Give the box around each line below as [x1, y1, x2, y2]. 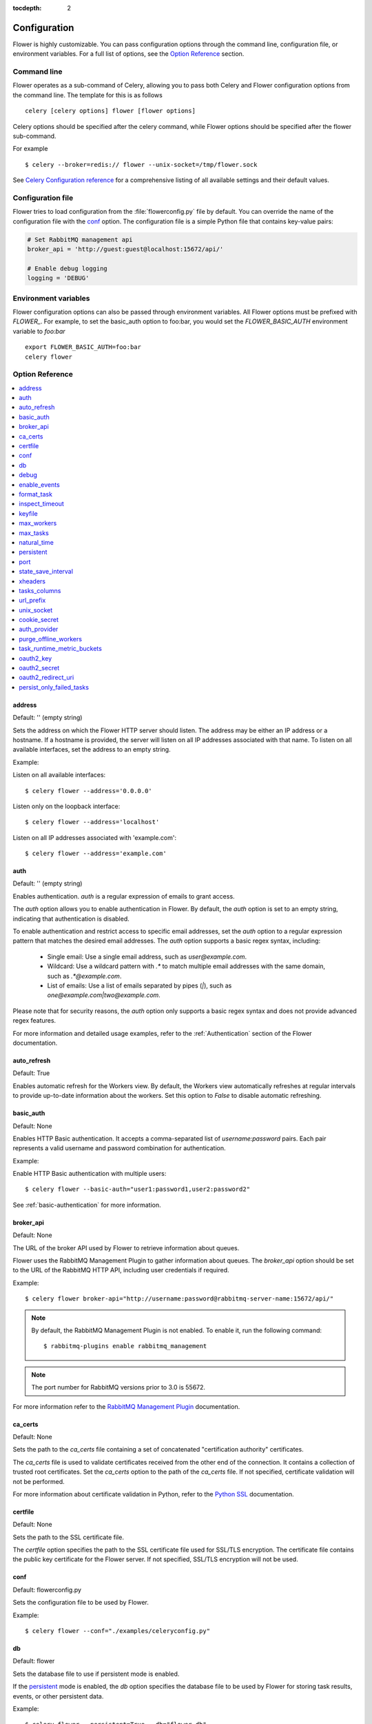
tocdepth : [12, 4, 42, 12]
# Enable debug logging [27, 264, 108, 272]
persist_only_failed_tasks [19, 683, 90, 691]
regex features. [12, 1016, 56, 1025]
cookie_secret [19, 616, 59, 624]
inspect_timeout [19, 500, 65, 508]
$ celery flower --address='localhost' [25, 818, 160, 826]
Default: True [12, 1069, 50, 1077]
